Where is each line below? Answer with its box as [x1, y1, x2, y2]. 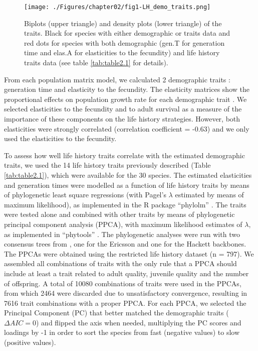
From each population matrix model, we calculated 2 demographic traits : [4, 74, 230, 84]
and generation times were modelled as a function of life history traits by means [4, 179, 249, 190]
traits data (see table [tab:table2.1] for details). [24, 57, 168, 68]
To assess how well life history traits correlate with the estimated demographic [4, 150, 245, 160]
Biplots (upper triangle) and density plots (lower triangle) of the [24, 18, 222, 28]
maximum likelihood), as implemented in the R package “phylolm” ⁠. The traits [4, 199, 246, 209]
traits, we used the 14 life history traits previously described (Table [4, 160, 211, 170]
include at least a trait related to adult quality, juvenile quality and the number [4, 268, 249, 278]
